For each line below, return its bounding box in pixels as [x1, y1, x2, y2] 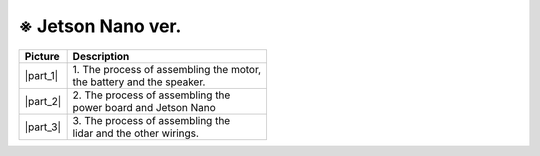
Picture [24, 49, 60, 63]
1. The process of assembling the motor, [72, 62, 262, 76]
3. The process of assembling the [72, 113, 231, 127]
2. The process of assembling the [72, 88, 231, 102]
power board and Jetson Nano [72, 100, 217, 114]
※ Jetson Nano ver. [18, 15, 182, 37]
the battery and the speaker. [72, 75, 206, 89]
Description [72, 49, 130, 63]
